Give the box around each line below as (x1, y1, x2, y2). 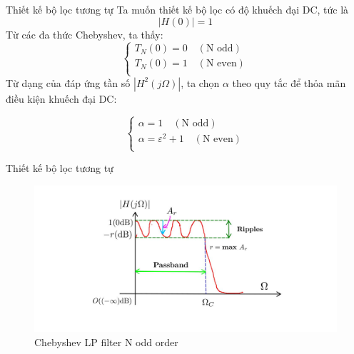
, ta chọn (181, 75, 220, 90)
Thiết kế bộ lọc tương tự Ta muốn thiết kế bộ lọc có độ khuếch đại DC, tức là (6, 2, 349, 16)
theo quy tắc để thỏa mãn (232, 75, 346, 90)
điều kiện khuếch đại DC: (6, 91, 117, 106)
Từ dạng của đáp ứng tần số (6, 75, 131, 90)
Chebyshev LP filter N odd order (34, 335, 178, 350)
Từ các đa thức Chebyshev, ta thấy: (6, 26, 163, 41)
